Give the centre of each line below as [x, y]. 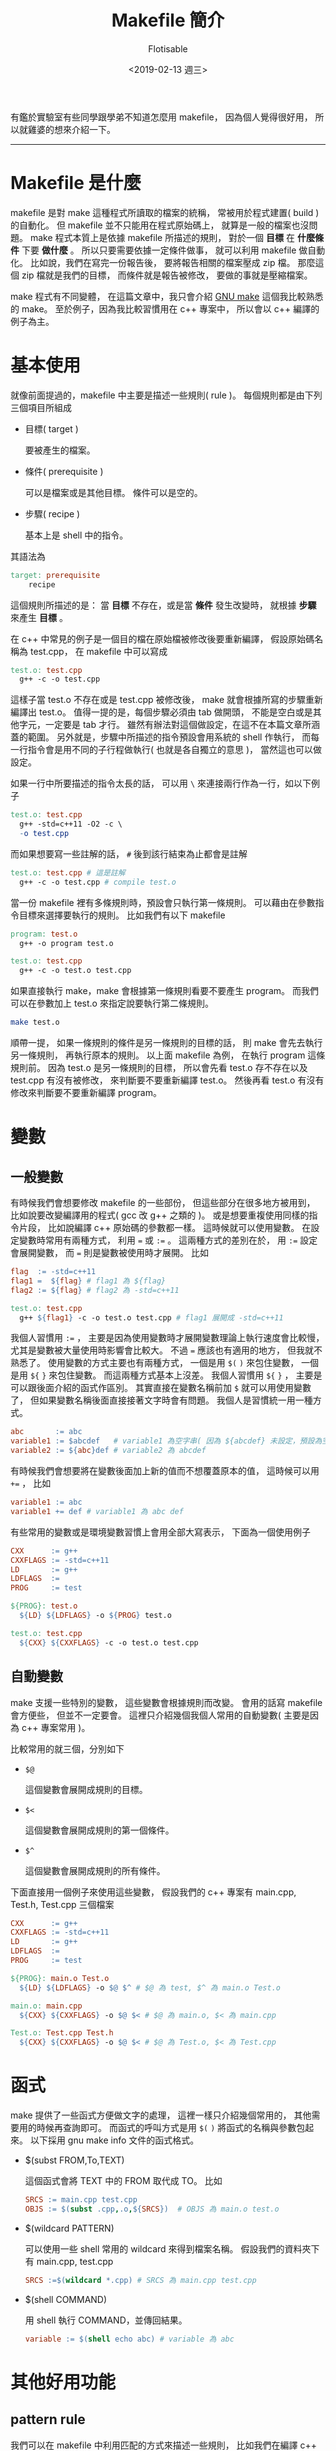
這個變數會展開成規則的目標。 [86, 1789]
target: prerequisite [55, 575]
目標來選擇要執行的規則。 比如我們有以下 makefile [122, 915]
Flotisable [168, 48]
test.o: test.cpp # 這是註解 [68, 872]
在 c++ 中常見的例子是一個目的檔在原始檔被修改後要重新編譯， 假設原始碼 [162, 638]
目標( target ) [51, 428]
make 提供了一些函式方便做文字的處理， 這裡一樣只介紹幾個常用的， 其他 [161, 2115]
